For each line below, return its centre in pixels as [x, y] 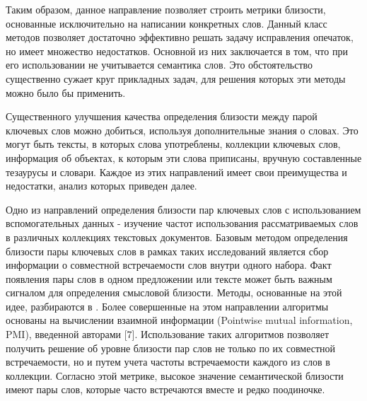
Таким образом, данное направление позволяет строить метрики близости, [166, 9]
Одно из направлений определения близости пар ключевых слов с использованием [183, 209]
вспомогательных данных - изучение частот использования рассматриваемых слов [182, 223]
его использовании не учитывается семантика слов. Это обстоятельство [159, 65]
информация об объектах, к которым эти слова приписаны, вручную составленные [184, 157]
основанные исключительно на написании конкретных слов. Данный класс [167, 23]
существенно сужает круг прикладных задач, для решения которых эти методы [176, 78]
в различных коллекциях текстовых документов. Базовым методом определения [177, 237]
